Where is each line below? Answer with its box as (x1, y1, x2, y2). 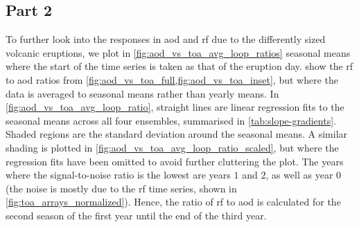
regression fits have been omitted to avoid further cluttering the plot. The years (6, 154, 344, 168)
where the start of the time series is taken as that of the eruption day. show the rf (6, 59, 353, 73)
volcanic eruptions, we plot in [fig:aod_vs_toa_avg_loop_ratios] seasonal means (6, 45, 351, 60)
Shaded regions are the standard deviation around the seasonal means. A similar (6, 127, 348, 141)
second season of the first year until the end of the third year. (6, 208, 267, 222)
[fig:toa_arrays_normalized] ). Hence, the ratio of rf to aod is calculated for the (6, 194, 341, 209)
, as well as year (265, 167, 333, 182)
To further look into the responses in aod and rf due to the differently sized (6, 32, 326, 46)
